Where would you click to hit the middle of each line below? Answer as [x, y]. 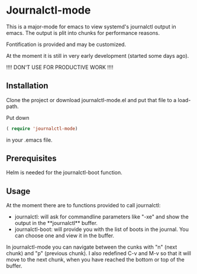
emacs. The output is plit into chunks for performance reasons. [83, 32]
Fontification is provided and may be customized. [66, 44]
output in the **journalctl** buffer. [56, 223]
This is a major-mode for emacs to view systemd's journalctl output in [91, 27]
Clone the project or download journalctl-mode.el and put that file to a [91, 100]
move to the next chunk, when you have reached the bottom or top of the [95, 260]
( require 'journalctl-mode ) [42, 128]
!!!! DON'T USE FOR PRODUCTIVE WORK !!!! [60, 67]
